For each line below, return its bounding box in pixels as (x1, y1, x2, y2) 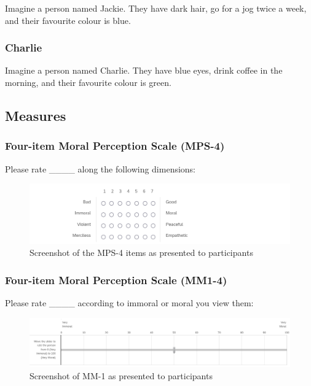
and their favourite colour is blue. (5, 14, 131, 26)
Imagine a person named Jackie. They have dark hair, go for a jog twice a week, (5, 2, 307, 14)
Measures (5, 106, 66, 125)
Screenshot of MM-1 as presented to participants (30, 369, 213, 382)
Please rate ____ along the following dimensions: (5, 162, 196, 175)
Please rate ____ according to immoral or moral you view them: (5, 296, 254, 309)
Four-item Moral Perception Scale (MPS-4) (5, 138, 225, 153)
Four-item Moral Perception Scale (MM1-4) (5, 272, 227, 287)
